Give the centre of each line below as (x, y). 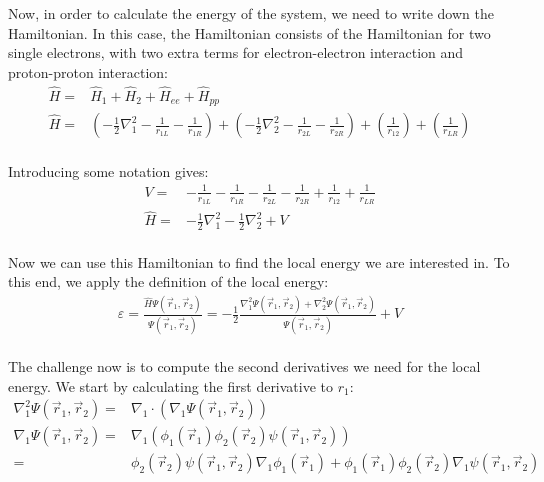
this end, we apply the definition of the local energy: (168, 281)
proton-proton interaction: (88, 71)
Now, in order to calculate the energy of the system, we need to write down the (251, 13)
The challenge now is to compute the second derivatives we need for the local (244, 366)
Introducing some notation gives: (108, 170)
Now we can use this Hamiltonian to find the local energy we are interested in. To (259, 261)
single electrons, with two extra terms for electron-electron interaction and (236, 52)
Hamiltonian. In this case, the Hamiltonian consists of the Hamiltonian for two (249, 32)
